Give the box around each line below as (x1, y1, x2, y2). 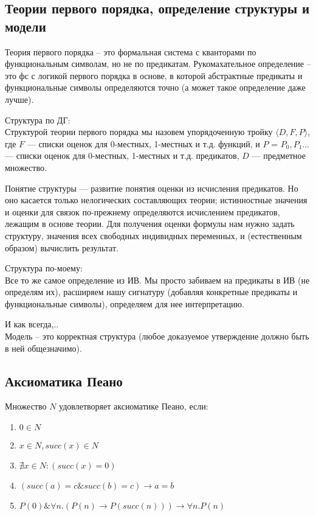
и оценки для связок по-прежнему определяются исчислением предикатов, (5, 205, 280, 218)
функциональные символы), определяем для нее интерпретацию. (5, 297, 244, 310)
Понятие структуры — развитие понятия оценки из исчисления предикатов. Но (5, 181, 298, 194)
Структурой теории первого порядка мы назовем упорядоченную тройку (5, 125, 273, 138)
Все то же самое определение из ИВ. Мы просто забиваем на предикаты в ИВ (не (5, 273, 310, 286)
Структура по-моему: (5, 262, 83, 274)
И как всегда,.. (5, 318, 59, 330)
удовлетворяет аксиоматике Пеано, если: (59, 400, 208, 413)
